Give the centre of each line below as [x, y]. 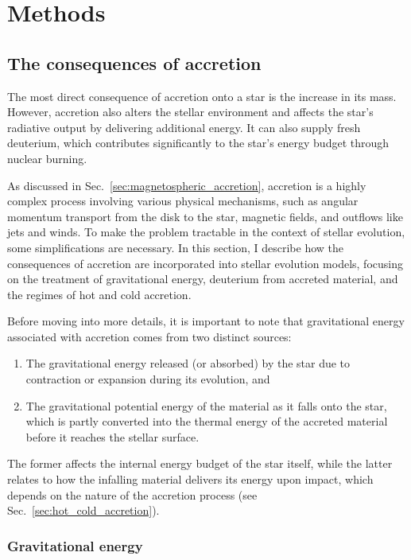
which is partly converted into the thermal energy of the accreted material [207, 421]
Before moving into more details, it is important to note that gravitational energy [206, 321]
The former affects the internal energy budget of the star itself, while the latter [200, 463]
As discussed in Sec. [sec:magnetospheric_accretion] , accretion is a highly [187, 185]
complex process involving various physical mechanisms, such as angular [183, 201]
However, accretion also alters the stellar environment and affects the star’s [190, 112]
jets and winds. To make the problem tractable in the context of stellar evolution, [206, 232]
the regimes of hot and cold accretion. [99, 294]
